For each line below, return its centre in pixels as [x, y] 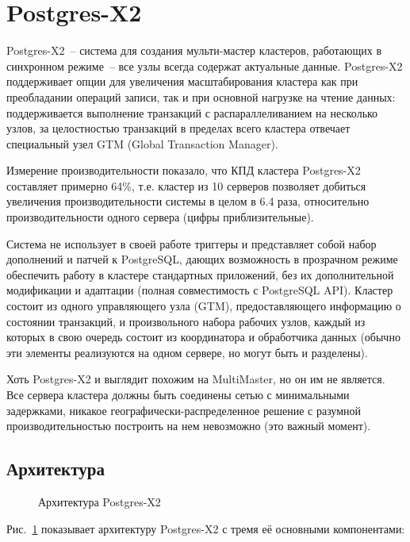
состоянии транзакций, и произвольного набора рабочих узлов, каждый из [186, 321]
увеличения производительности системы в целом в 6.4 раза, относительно [188, 201]
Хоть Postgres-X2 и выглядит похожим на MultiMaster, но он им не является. [196, 379]
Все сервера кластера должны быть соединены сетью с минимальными [178, 394]
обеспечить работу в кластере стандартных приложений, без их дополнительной [200, 274]
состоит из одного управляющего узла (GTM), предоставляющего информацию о [204, 306]
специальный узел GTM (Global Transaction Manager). [142, 143]
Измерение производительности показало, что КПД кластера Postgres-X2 [184, 170]
